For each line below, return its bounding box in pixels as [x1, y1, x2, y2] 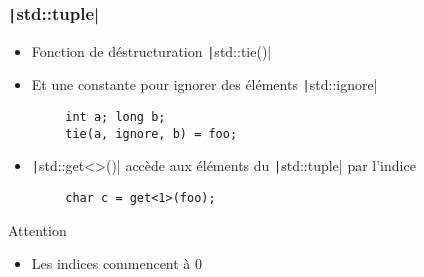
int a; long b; [65, 110, 166, 125]
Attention [8, 219, 67, 240]
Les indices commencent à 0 [31, 253, 203, 274]
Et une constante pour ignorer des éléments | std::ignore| [31, 74, 378, 95]
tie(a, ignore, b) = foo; [65, 126, 238, 141]
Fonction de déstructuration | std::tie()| [31, 40, 272, 61]
